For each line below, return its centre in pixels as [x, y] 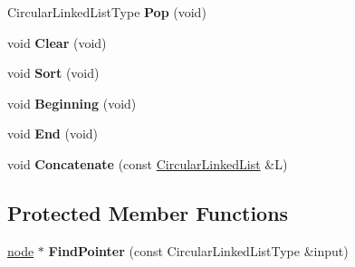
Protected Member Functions [148, 212]
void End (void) [53, 133]
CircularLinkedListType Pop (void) [107, 12]
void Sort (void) [53, 73]
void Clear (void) [57, 42]
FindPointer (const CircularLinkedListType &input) [198, 250]
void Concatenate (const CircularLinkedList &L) [148, 163]
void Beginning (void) [72, 103]
